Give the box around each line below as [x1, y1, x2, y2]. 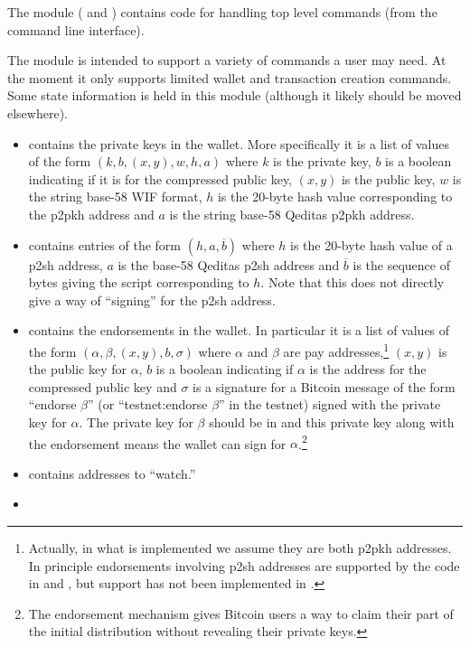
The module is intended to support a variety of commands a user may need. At [7, 51, 446, 70]
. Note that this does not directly [260, 273, 445, 292]
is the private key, [273, 152, 371, 171]
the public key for [28, 360, 127, 379]
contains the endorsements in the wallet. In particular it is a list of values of [28, 321, 450, 340]
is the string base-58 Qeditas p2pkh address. [169, 204, 415, 223]
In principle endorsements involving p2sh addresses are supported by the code [28, 556, 460, 575]
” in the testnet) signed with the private [219, 395, 441, 414]
